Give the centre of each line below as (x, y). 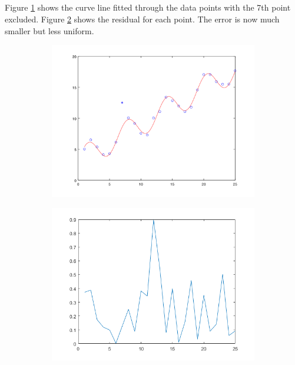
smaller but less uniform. (49, 30)
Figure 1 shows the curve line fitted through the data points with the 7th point (148, 7)
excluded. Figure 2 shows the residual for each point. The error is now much (142, 19)
